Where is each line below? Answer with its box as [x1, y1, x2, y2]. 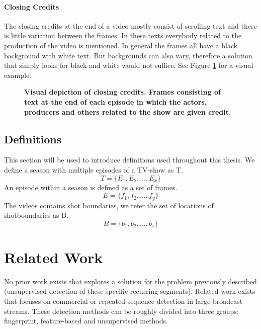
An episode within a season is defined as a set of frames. [4, 182, 178, 192]
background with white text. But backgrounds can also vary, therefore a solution [4, 50, 252, 60]
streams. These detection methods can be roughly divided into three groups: [4, 305, 239, 316]
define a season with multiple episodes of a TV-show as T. [4, 164, 184, 175]
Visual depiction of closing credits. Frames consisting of [24, 87, 221, 97]
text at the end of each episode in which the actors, [24, 96, 207, 107]
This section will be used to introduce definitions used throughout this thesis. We [4, 154, 255, 165]
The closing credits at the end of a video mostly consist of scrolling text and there [4, 20, 257, 31]
